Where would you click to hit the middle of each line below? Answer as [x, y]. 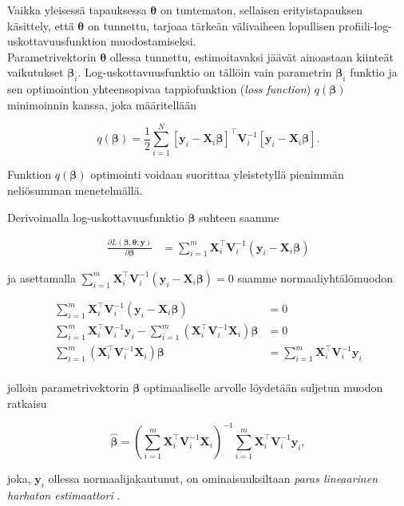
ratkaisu [27, 403]
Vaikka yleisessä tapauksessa [77, 10]
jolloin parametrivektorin [68, 387]
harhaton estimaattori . [64, 494]
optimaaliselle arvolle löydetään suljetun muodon [263, 387]
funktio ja [374, 72]
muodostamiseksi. [153, 41]
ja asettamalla [42, 277]
